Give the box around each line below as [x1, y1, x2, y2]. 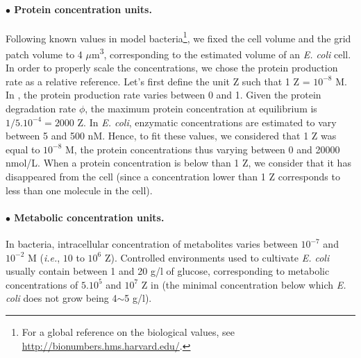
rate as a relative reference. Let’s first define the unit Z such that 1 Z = [6, 74, 310, 88]
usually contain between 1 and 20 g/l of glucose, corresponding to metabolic [6, 264, 330, 278]
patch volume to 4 [6, 46, 83, 61]
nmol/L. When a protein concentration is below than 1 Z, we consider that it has [6, 155, 351, 170]
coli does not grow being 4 [6, 291, 117, 305]
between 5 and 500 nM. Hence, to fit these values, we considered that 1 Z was [6, 128, 337, 143]
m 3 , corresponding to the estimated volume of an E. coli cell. [91, 45, 351, 61]
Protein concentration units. [14, 1, 152, 16]
